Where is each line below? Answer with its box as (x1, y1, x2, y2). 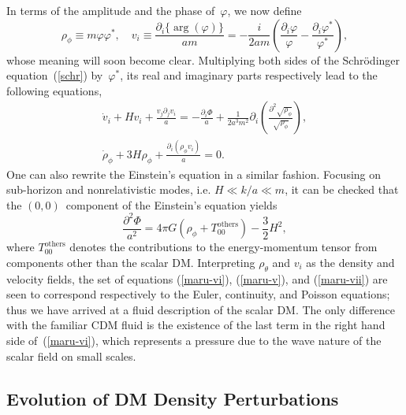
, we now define (227, 2, 302, 18)
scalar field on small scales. (6, 347, 136, 364)
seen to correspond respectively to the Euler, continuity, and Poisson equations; (6, 286, 390, 302)
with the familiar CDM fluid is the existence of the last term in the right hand (6, 317, 386, 333)
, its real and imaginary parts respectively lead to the (120, 67, 378, 83)
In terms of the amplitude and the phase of (6, 2, 215, 18)
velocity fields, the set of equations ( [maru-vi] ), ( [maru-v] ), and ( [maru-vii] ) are (6, 270, 388, 287)
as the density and (306, 254, 395, 270)
